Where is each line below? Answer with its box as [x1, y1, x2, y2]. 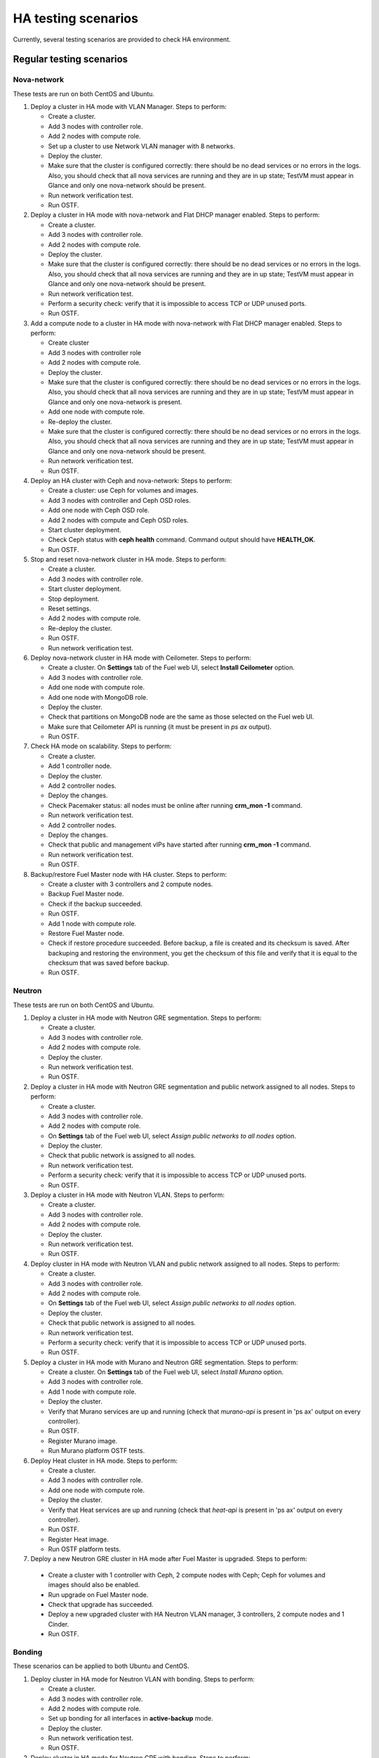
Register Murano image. [48, 1437, 118, 1445]
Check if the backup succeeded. [48, 899, 143, 908]
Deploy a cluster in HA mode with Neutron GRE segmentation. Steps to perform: [30, 1013, 262, 1022]
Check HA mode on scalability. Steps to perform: [30, 742, 172, 750]
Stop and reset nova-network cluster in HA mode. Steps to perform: [30, 556, 227, 564]
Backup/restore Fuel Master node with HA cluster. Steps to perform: [30, 870, 227, 878]
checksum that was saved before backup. [48, 958, 170, 967]
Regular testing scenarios [13, 53, 128, 65]
